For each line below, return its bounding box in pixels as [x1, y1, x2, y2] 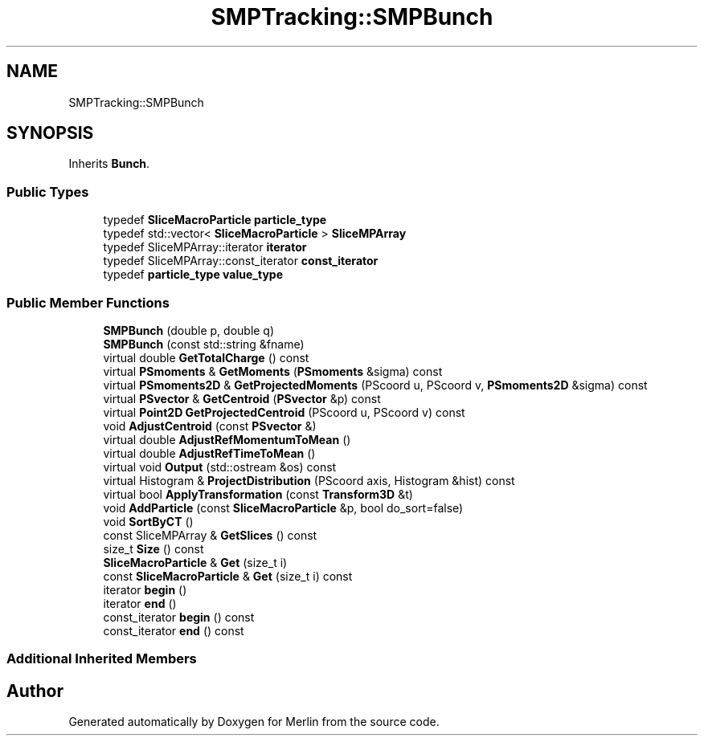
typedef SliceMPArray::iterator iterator [103, 240, 307, 255]
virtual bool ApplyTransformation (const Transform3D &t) [103, 487, 413, 501]
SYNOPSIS [6, 123, 94, 144]
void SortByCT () [103, 514, 194, 528]
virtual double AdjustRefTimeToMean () [103, 446, 316, 460]
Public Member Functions [6, 294, 170, 311]
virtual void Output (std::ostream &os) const [103, 459, 337, 474]
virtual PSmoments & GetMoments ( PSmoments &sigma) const [103, 364, 443, 378]
